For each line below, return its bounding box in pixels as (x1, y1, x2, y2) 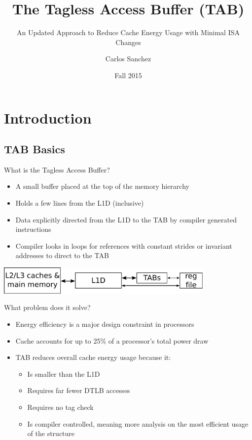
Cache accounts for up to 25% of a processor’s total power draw (15, 335, 209, 346)
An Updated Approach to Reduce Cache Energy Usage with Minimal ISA (16, 27, 240, 38)
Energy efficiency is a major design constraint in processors (15, 318, 194, 329)
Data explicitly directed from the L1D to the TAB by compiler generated (15, 214, 237, 224)
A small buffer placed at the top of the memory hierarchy (15, 181, 189, 191)
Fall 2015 (114, 70, 142, 80)
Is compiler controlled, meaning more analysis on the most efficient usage (27, 418, 249, 429)
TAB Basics (4, 141, 65, 157)
